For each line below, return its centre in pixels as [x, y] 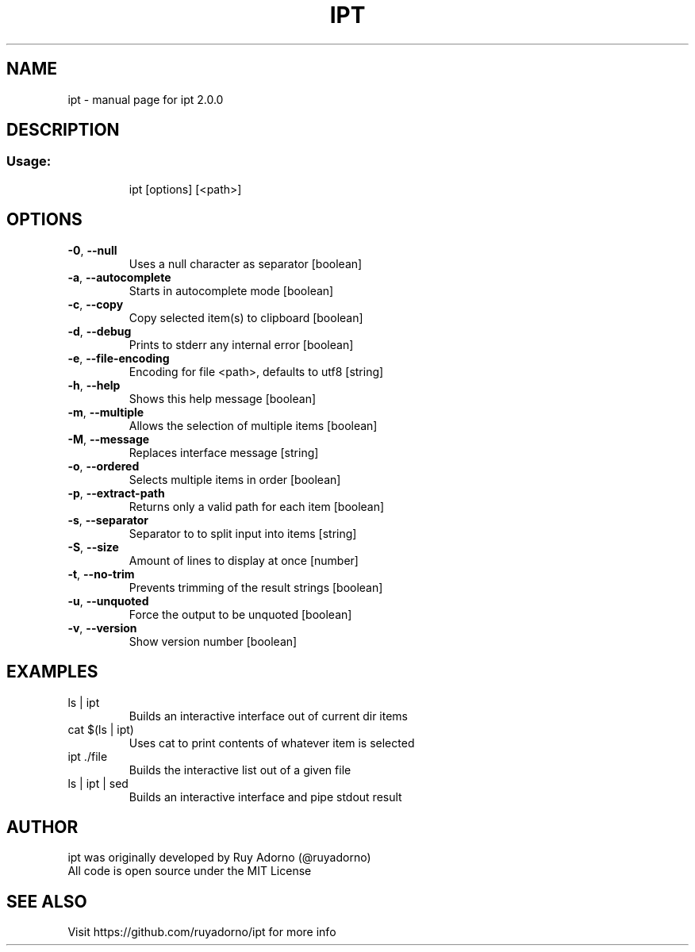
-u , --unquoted [108, 601]
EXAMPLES [52, 672]
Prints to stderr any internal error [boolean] [241, 344]
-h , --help [94, 385]
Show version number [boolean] [213, 641]
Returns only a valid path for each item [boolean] [257, 506]
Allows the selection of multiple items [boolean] [253, 425]
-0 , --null [92, 250]
